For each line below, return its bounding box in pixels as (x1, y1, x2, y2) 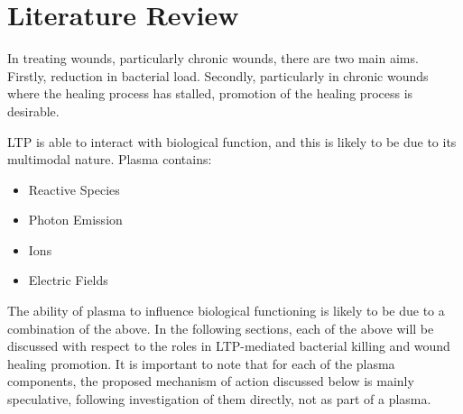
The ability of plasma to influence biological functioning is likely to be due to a (7, 301, 445, 320)
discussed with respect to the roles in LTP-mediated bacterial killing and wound (7, 336, 450, 355)
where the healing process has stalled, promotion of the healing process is (7, 84, 413, 103)
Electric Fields (28, 271, 108, 290)
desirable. (7, 101, 60, 120)
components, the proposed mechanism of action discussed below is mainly (7, 372, 414, 391)
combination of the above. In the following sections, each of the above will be (7, 318, 434, 337)
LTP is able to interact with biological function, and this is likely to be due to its (7, 132, 457, 151)
